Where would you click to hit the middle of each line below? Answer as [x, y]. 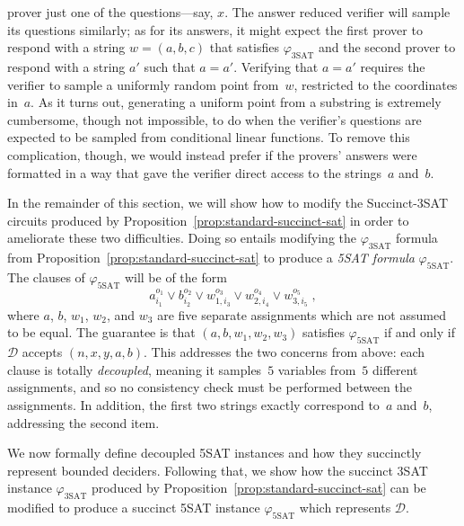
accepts [42, 352]
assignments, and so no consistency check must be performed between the [210, 387]
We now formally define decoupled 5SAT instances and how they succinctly [214, 453]
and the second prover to [387, 47]
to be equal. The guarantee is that [101, 332]
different [395, 369]
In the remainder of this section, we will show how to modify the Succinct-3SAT [228, 203]
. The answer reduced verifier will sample [337, 12]
